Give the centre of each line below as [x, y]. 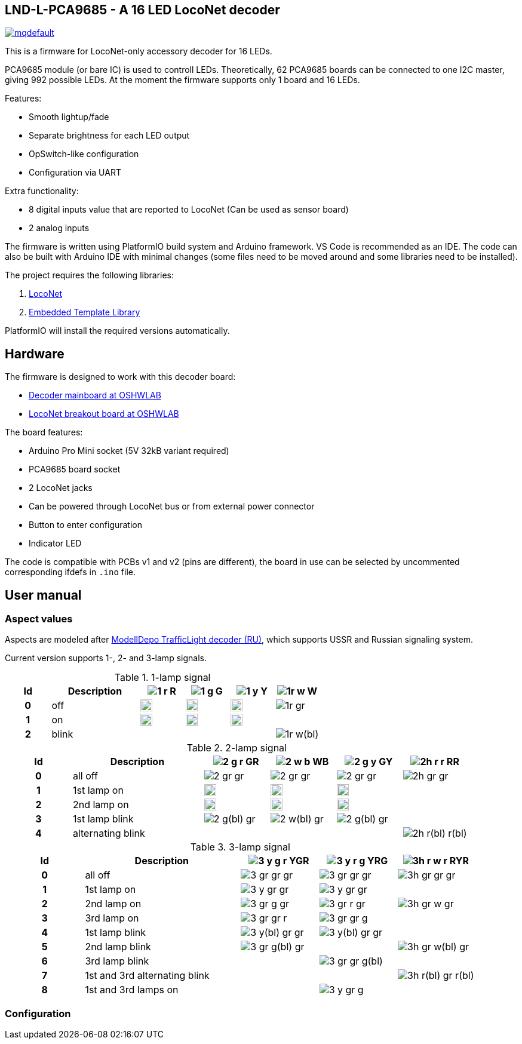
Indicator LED [55, 544]
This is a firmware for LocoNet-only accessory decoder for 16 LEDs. [139, 51]
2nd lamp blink [118, 947]
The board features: [44, 432]
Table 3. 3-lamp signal [240, 847]
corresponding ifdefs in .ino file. [70, 572]
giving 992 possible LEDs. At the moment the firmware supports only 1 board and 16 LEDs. [182, 80]
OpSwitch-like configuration [84, 154]
